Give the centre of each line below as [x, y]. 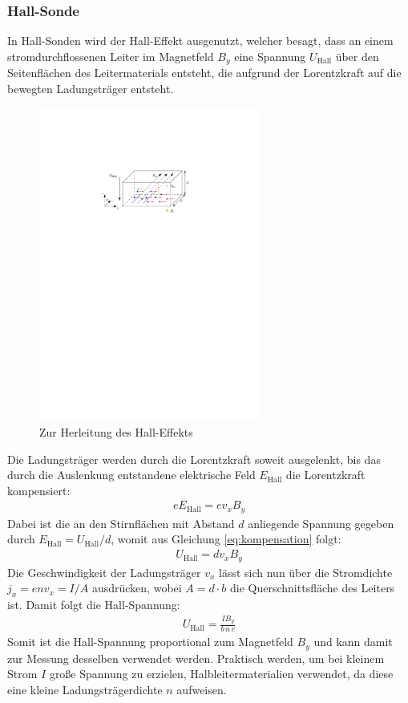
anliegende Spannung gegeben [321, 523]
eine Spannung [270, 56]
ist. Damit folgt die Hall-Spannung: [94, 604]
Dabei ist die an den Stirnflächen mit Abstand [121, 523]
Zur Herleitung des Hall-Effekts [116, 431]
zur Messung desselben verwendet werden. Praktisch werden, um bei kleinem [196, 658]
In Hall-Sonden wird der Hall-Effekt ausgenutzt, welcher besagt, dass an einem [200, 41]
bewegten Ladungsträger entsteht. [91, 88]
